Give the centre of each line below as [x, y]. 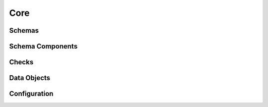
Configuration [31, 94]
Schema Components [43, 46]
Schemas [24, 30]
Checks [21, 62]
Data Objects [30, 78]
